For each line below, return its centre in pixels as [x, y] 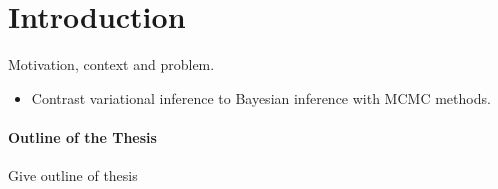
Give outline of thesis [73, 175]
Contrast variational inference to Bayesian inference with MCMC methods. [261, 97]
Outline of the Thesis [82, 136]
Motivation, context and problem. [111, 64]
